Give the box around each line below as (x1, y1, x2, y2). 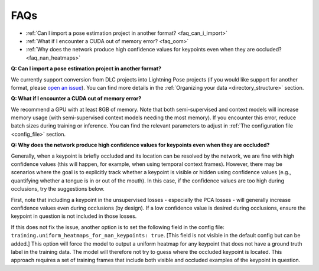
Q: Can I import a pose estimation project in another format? (11, 65, 162, 72)
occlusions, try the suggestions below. (11, 185, 105, 192)
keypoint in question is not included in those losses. (11, 213, 137, 220)
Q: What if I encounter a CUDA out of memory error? (11, 95, 142, 102)
